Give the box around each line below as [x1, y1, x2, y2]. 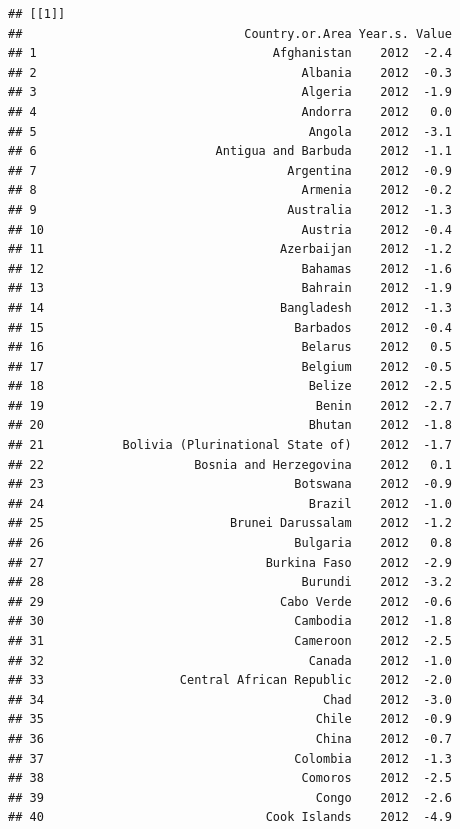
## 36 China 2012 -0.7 [8, 731, 452, 746]
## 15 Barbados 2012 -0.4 [8, 320, 452, 335]
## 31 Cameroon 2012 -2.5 [8, 634, 452, 648]
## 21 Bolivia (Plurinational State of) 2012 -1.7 [8, 438, 452, 453]
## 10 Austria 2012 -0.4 [8, 222, 452, 237]
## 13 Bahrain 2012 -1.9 [8, 281, 452, 296]
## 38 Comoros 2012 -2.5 [8, 771, 452, 786]
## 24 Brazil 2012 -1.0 [8, 496, 452, 511]
